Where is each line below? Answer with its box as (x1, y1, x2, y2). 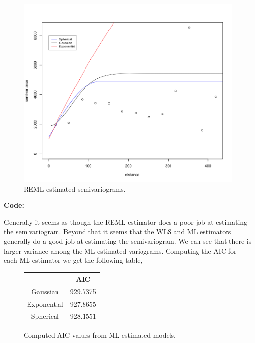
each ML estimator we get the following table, (4, 255, 142, 265)
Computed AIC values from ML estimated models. (24, 330, 176, 340)
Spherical (31, 311, 59, 321)
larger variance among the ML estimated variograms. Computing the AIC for (4, 245, 237, 256)
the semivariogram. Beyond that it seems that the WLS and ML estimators (4, 226, 231, 236)
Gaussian (31, 286, 59, 297)
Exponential (27, 299, 63, 309)
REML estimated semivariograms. (24, 183, 126, 194)
